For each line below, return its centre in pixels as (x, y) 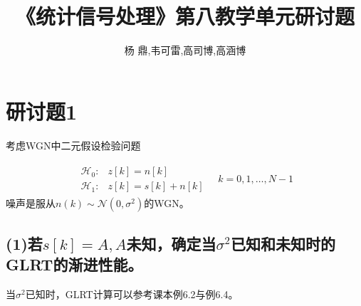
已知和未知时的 (283, 243)
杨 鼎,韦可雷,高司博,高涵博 (185, 50)
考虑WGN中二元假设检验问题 (73, 145)
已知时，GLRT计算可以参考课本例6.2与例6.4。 (132, 294)
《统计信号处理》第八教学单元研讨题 (185, 16)
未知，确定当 (171, 243)
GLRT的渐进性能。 (74, 264)
